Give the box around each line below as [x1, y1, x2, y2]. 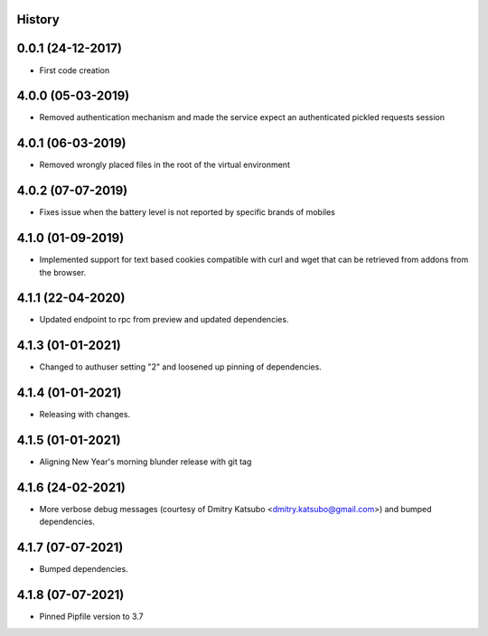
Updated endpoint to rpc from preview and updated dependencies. [39, 314, 289, 325]
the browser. [39, 267, 87, 277]
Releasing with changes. [39, 409, 131, 420]
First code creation [39, 64, 110, 76]
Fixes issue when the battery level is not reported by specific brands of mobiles [39, 207, 336, 218]
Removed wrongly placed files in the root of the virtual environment [39, 159, 291, 171]
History [16, 12, 61, 27]
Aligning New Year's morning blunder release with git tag [39, 456, 252, 467]
